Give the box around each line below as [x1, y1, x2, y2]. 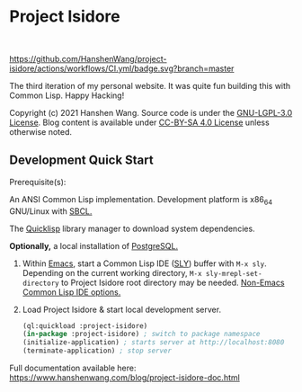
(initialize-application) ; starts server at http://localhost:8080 [22, 338, 285, 347]
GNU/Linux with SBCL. [9, 205, 93, 217]
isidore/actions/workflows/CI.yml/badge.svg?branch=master [9, 63, 235, 74]
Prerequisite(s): [9, 176, 67, 187]
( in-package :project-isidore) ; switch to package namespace [22, 330, 261, 339]
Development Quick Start [9, 153, 155, 168]
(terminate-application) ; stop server [22, 346, 173, 356]
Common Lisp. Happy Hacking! [9, 90, 125, 101]
